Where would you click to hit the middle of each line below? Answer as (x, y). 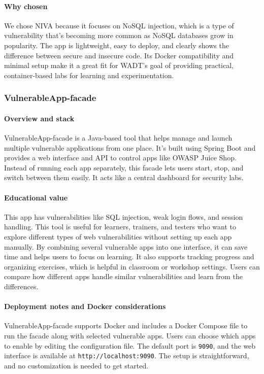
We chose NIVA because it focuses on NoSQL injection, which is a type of (119, 25)
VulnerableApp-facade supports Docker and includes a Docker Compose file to (126, 326)
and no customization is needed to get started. (76, 365)
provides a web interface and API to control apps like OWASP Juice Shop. (120, 158)
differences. (21, 286)
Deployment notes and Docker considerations (85, 306)
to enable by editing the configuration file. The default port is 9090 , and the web (130, 345)
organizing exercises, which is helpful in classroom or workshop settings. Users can (132, 266)
